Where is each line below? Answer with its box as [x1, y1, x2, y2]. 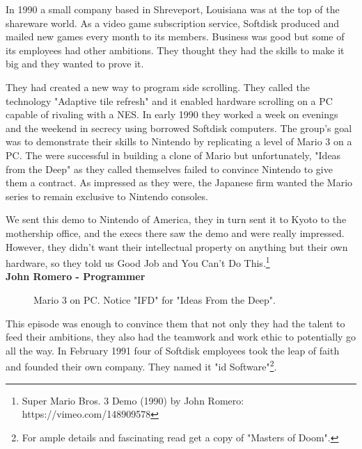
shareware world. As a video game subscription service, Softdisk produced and [6, 15, 340, 30]
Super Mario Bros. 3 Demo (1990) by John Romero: [22, 393, 244, 407]
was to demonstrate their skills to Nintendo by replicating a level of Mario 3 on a [6, 134, 352, 149]
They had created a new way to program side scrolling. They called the [6, 79, 310, 94]
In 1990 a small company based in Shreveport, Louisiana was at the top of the [6, 2, 340, 16]
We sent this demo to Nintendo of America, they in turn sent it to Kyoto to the [6, 212, 347, 227]
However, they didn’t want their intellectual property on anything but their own [6, 239, 348, 254]
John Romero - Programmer [6, 269, 145, 284]
